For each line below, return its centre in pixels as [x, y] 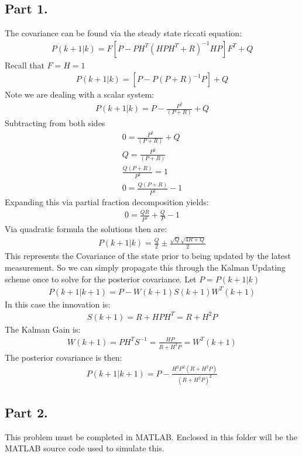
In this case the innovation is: [58, 304]
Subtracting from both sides [55, 123]
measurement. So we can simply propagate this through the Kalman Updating [145, 267]
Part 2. [26, 412]
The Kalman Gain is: [43, 329]
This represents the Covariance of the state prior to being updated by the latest [148, 256]
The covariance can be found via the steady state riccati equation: [123, 33]
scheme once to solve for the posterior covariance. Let [101, 279]
